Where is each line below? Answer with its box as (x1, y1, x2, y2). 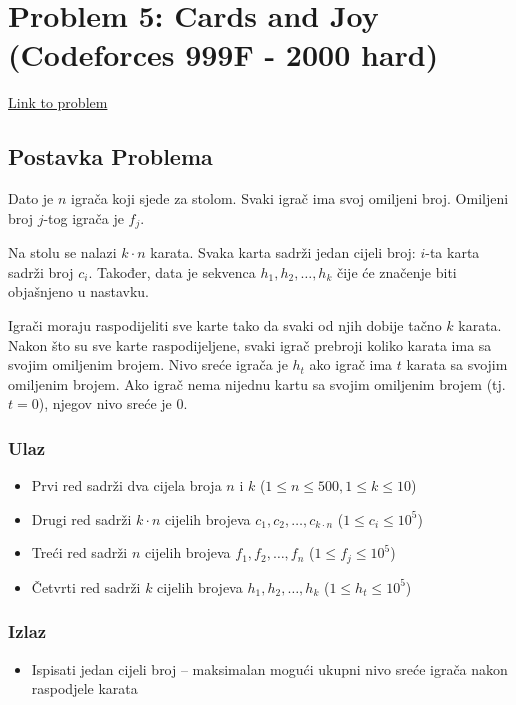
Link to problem (8, 92, 108, 113)
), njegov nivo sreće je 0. (38, 393, 188, 414)
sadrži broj (8, 261, 74, 282)
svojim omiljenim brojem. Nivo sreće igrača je (8, 354, 288, 375)
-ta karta (425, 242, 480, 263)
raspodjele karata (31, 678, 138, 699)
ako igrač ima (309, 354, 393, 375)
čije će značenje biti (336, 261, 457, 282)
